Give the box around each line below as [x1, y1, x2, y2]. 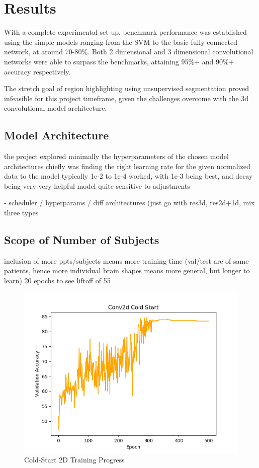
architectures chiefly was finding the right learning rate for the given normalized [4, 161, 250, 171]
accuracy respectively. [4, 66, 71, 76]
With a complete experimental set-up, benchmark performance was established [4, 27, 247, 37]
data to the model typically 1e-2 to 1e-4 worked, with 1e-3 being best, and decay [4, 171, 253, 181]
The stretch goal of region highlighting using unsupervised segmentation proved [4, 83, 249, 94]
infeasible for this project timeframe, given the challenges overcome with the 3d [4, 93, 249, 103]
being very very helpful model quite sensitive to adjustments [4, 180, 190, 191]
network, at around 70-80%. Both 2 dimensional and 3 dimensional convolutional [4, 46, 253, 57]
